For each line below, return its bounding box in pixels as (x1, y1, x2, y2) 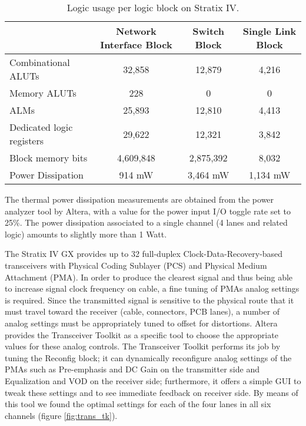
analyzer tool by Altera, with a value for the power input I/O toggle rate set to (5, 204, 291, 217)
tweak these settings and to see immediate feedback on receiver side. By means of (5, 386, 298, 398)
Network (116, 24, 157, 38)
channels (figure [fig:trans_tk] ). (5, 409, 118, 421)
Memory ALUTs (9, 86, 76, 100)
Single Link (242, 24, 297, 38)
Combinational (9, 55, 70, 69)
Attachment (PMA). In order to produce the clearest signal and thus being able (5, 270, 293, 283)
